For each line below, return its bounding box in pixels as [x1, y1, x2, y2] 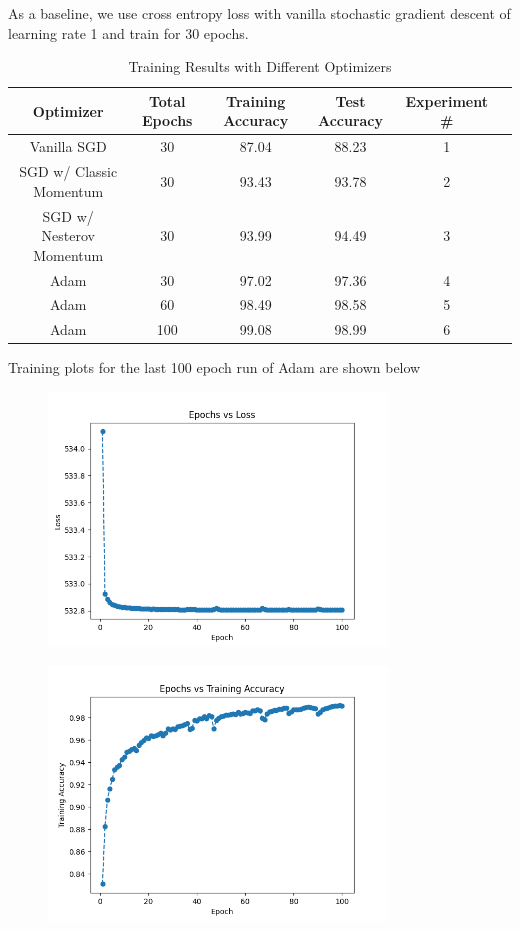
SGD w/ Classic [19, 161, 118, 182]
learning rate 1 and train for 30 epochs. [8, 22, 249, 43]
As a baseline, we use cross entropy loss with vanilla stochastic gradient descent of [8, 3, 511, 23]
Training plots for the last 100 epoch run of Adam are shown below [8, 357, 421, 378]
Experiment [405, 90, 488, 111]
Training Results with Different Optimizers [128, 56, 392, 77]
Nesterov [41, 225, 95, 246]
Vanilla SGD [29, 136, 107, 157]
